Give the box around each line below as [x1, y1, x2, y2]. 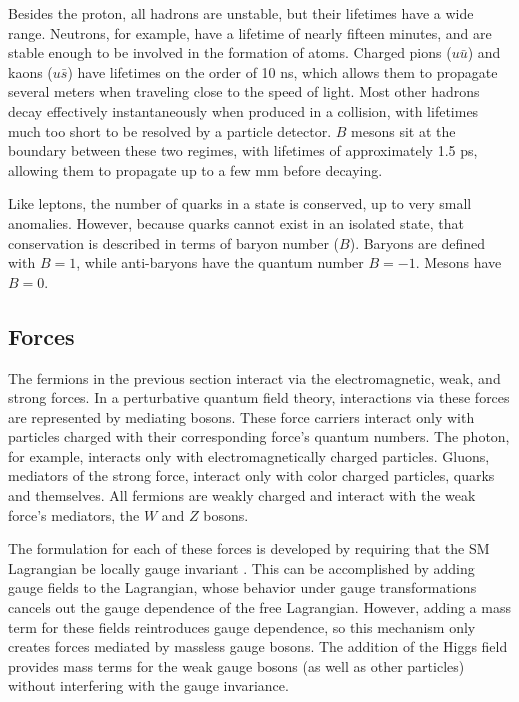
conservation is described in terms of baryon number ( [8, 232, 340, 253]
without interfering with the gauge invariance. [8, 675, 289, 696]
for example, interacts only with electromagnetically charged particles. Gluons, [8, 445, 490, 466]
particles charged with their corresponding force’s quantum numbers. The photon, [8, 426, 510, 447]
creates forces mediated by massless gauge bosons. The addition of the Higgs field [8, 636, 508, 657]
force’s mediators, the [8, 504, 140, 525]
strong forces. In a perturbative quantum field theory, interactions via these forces [8, 387, 510, 408]
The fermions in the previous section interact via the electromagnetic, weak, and [8, 367, 501, 388]
